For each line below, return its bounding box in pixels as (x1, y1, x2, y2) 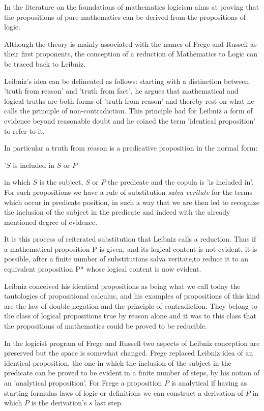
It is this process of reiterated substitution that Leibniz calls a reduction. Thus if (4, 233, 256, 244)
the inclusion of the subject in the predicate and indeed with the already (4, 207, 230, 217)
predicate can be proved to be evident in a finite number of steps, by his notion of (4, 367, 260, 378)
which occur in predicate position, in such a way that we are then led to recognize (4, 196, 259, 207)
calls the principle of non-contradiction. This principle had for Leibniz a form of (4, 105, 253, 116)
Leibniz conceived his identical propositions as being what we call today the (4, 280, 241, 291)
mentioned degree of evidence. (4, 216, 98, 227)
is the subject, (39, 177, 83, 187)
